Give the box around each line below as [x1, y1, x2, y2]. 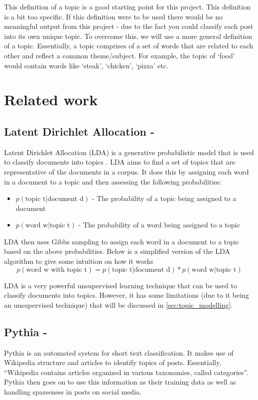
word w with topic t [26, 266, 87, 273]
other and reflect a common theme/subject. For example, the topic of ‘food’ [4, 50, 235, 60]
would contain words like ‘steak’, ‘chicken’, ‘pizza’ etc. [4, 60, 168, 70]
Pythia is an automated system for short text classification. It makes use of [4, 347, 234, 358]
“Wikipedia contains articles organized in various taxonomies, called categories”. [4, 367, 249, 377]
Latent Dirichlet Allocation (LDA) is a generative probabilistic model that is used [4, 147, 254, 157]
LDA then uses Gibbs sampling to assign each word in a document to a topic [4, 236, 239, 246]
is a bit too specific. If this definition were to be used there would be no [4, 11, 223, 21]
